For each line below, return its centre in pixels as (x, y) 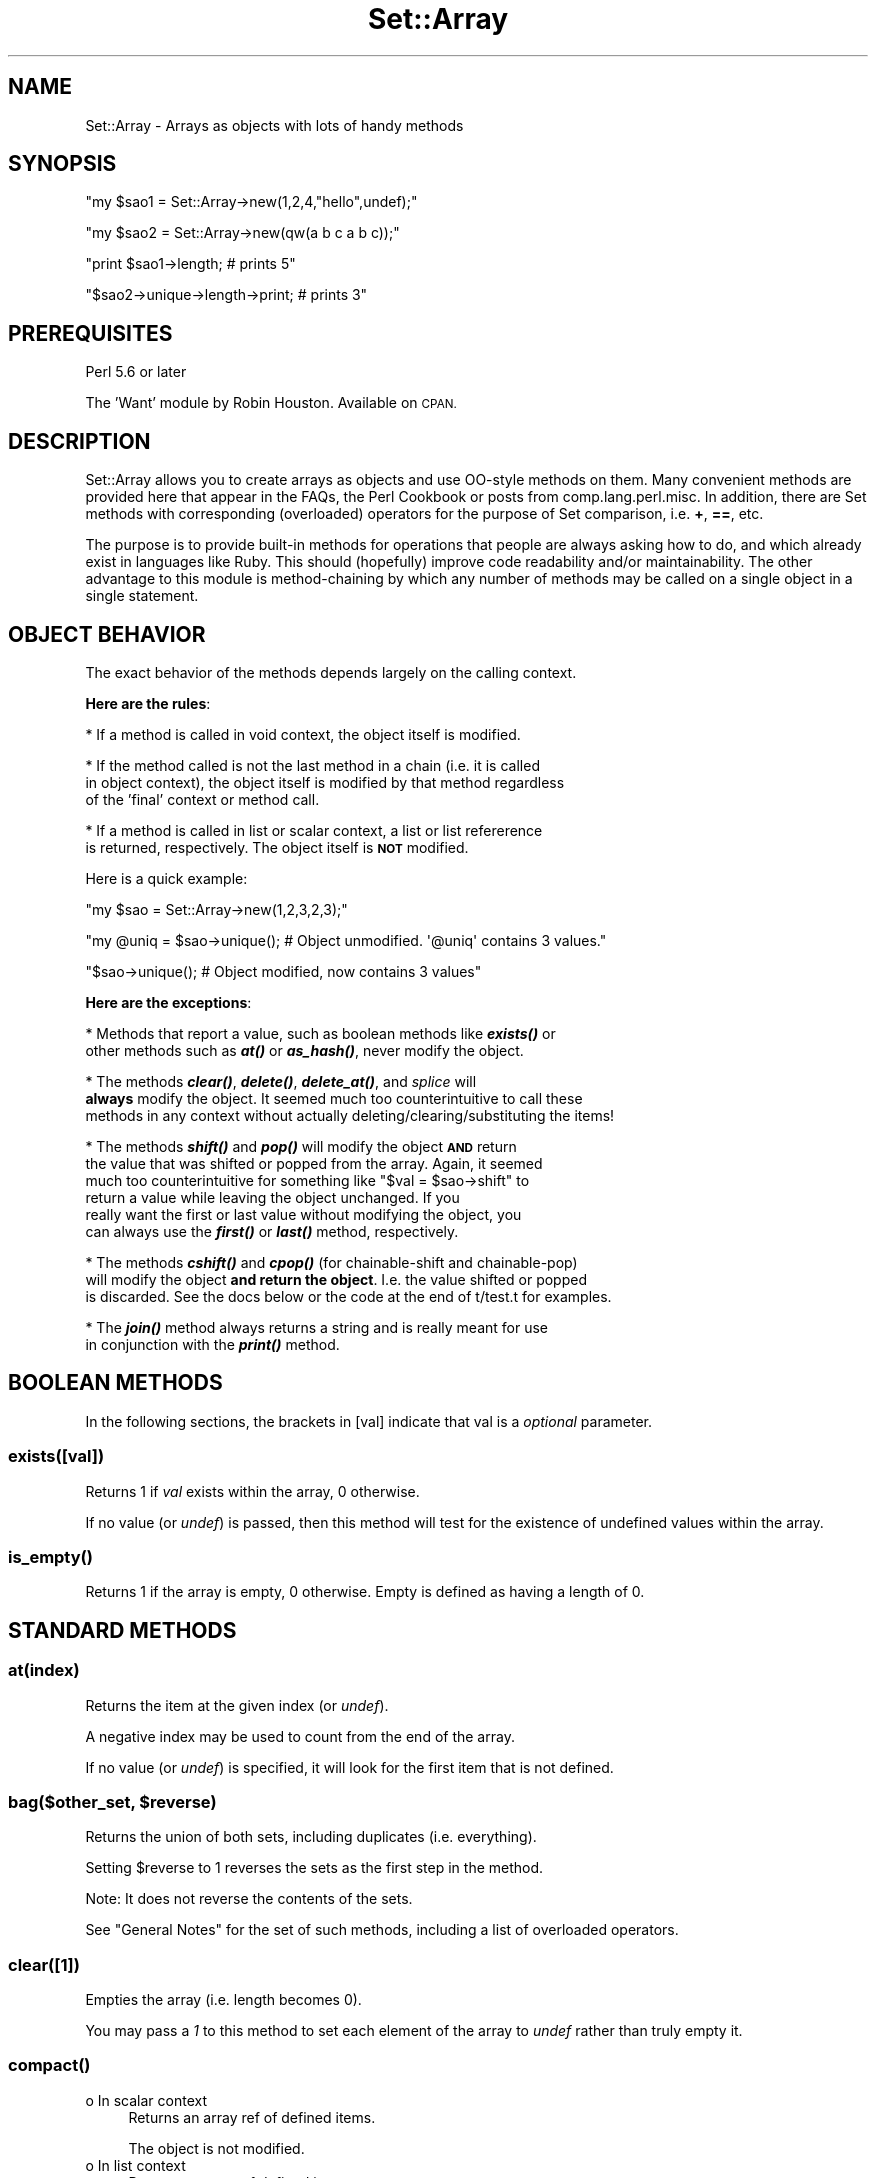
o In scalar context (146, 2100)
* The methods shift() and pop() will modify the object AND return (301, 1146)
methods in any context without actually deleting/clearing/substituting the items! (350, 1115)
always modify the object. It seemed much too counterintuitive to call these (334, 1098)
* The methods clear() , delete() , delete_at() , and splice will (281, 1081)
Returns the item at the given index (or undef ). (237, 1705)
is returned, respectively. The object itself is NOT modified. (277, 847)
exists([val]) (56, 1456)
